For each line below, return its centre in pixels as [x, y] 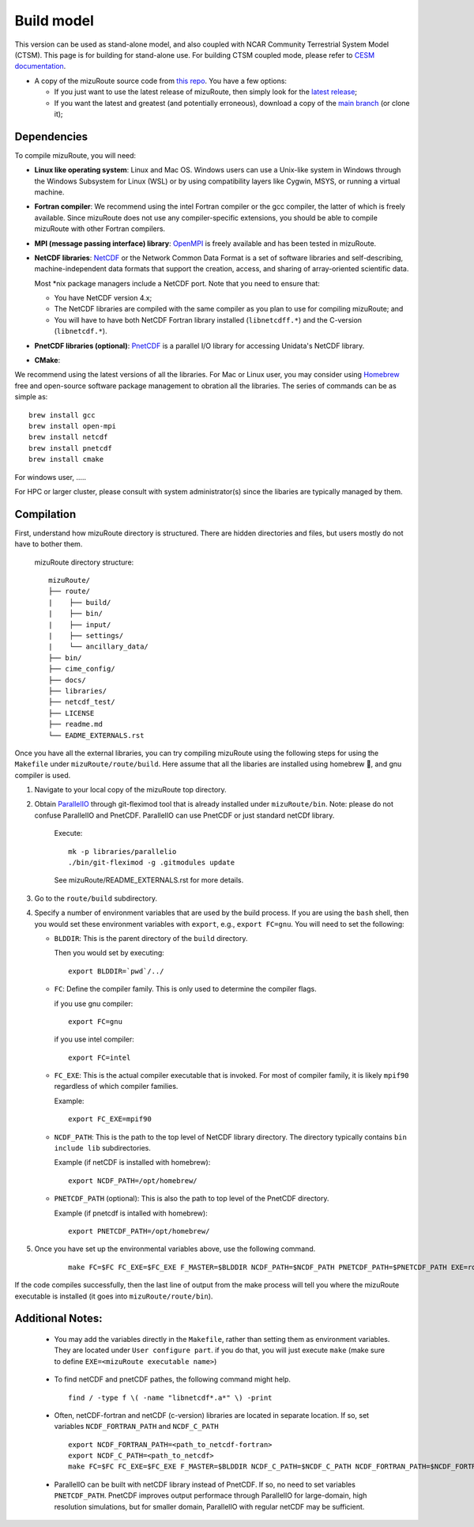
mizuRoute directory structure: [84, 562]
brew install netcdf [68, 437]
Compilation [45, 514]
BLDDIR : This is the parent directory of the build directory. [151, 938]
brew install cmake [66, 459]
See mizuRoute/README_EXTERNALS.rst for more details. [149, 880]
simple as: [31, 397]
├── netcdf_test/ [82, 702]
